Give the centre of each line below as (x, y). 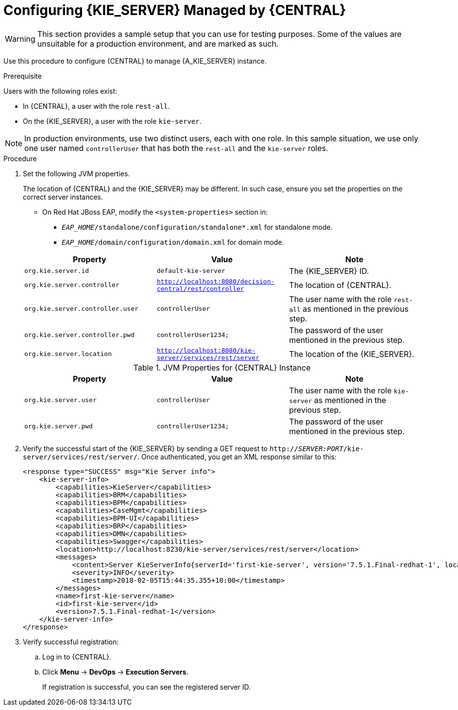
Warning (20, 39)
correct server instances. (63, 197)
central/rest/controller (200, 288)
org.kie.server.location (68, 354)
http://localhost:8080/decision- (216, 281)
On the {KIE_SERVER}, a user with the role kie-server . (112, 121)
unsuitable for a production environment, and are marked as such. (158, 43)
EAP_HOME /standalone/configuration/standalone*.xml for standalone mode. (197, 227)
